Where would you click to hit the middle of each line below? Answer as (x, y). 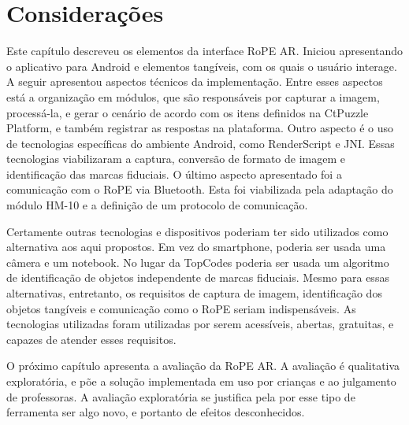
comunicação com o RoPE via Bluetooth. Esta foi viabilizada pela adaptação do (200, 189)
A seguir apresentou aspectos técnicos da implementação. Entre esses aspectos (195, 81)
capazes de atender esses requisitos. (91, 339)
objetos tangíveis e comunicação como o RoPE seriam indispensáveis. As (181, 308)
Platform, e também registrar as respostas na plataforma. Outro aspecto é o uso (200, 128)
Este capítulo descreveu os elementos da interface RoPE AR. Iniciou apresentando (205, 51)
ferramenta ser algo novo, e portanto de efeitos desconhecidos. (156, 412)
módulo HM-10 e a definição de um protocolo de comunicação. (157, 205)
